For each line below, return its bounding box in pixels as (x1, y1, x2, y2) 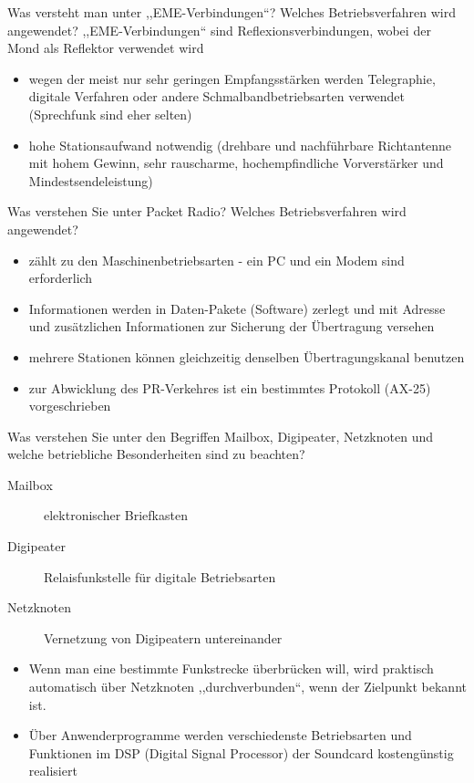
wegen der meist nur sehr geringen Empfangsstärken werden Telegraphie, (28, 68, 436, 88)
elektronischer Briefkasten (44, 506, 188, 525)
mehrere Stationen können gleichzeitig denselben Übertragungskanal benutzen (28, 347, 465, 366)
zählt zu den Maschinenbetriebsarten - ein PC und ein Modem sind (28, 250, 405, 269)
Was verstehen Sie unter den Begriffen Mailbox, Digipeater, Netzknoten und (7, 426, 433, 445)
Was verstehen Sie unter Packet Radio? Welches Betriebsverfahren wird (7, 202, 407, 221)
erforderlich (28, 268, 93, 287)
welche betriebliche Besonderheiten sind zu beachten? (7, 444, 305, 464)
